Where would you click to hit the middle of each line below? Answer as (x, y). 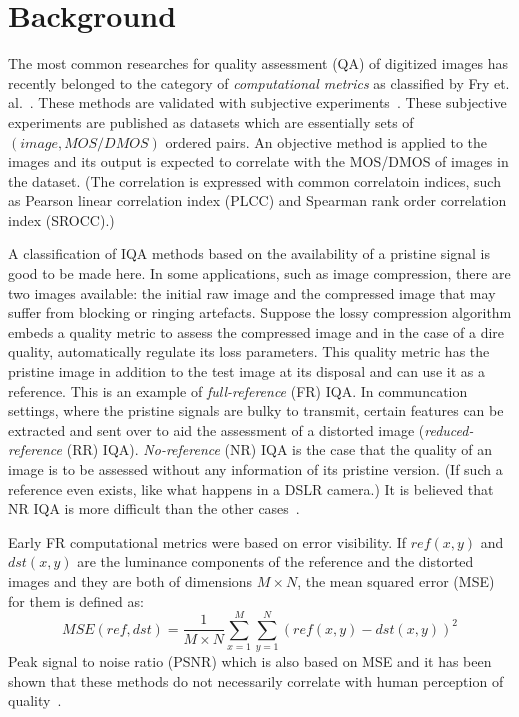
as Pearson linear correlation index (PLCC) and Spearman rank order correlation (257, 200)
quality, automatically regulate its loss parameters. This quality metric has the (249, 351)
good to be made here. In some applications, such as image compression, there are (259, 273)
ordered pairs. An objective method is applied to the (326, 141)
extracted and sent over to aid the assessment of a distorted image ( (216, 429)
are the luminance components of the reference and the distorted (275, 561)
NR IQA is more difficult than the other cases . (154, 508)
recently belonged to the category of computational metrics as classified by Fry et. (259, 82)
